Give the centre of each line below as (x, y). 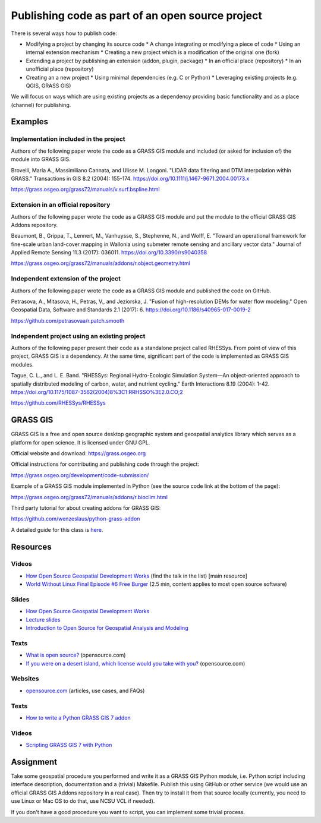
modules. (22, 364)
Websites (25, 679)
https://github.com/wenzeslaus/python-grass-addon (75, 519)
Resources (31, 547)
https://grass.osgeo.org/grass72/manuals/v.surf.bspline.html (85, 190)
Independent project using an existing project (78, 336)
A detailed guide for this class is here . (57, 529)
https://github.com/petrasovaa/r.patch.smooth (68, 320)
